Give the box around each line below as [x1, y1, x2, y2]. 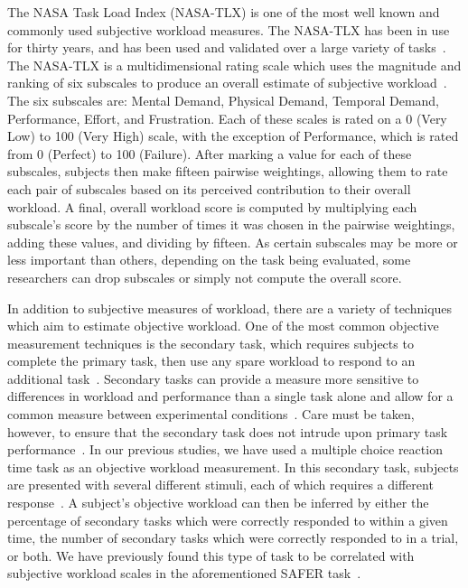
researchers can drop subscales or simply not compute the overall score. [7, 267, 402, 286]
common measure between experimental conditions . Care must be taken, [7, 405, 415, 424]
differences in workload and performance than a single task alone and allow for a [7, 387, 454, 406]
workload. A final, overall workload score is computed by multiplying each [7, 197, 417, 216]
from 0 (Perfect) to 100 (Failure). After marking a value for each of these [7, 144, 412, 163]
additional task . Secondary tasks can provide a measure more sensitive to [7, 369, 419, 387]
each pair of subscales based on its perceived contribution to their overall [7, 179, 411, 198]
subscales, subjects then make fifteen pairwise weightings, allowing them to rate [7, 162, 448, 181]
